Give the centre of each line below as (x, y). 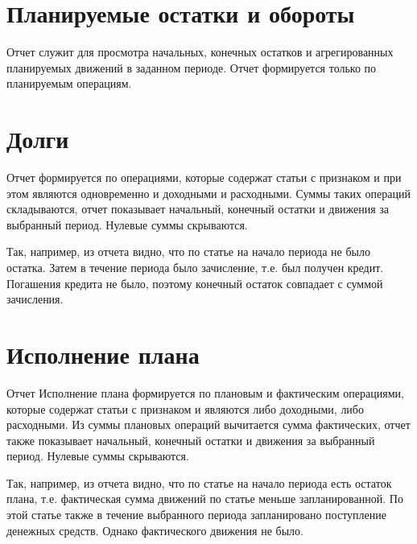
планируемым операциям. (69, 83)
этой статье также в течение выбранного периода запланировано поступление (196, 515)
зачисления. (35, 299)
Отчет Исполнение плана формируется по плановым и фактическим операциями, (205, 392)
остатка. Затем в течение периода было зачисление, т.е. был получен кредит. (195, 267)
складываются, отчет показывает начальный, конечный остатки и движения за (198, 209)
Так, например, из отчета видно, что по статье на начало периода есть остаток (199, 482)
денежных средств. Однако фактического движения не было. (155, 530)
